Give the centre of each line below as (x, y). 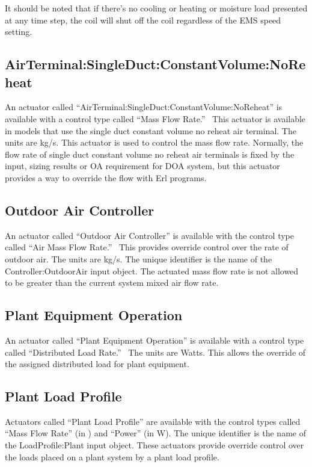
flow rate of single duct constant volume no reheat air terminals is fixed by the (150, 154)
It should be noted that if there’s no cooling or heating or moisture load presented (156, 8)
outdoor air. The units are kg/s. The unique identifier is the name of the (139, 258)
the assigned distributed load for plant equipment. (97, 364)
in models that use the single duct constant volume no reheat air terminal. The (151, 130)
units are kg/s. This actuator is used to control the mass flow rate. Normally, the (154, 142)
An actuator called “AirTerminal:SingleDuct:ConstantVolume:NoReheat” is (144, 107)
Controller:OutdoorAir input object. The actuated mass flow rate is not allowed (152, 271)
